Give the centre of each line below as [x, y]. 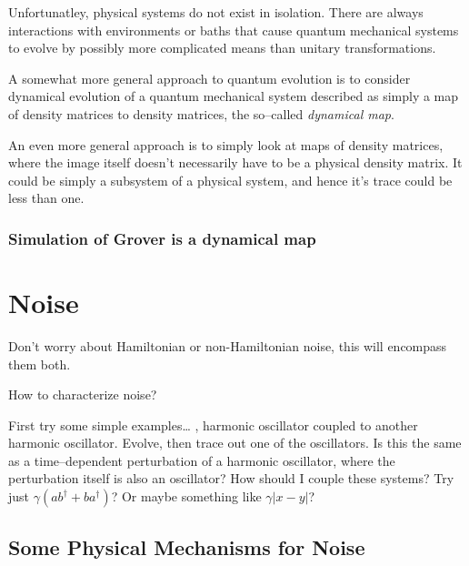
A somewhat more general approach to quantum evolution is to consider [210, 78]
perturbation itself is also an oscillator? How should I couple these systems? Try [231, 478]
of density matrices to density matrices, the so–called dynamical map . [201, 113]
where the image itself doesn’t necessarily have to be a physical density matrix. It [235, 162]
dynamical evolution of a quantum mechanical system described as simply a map [234, 96]
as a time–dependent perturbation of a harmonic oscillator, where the [202, 460]
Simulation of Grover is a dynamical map [162, 238]
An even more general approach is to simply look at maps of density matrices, [226, 144]
